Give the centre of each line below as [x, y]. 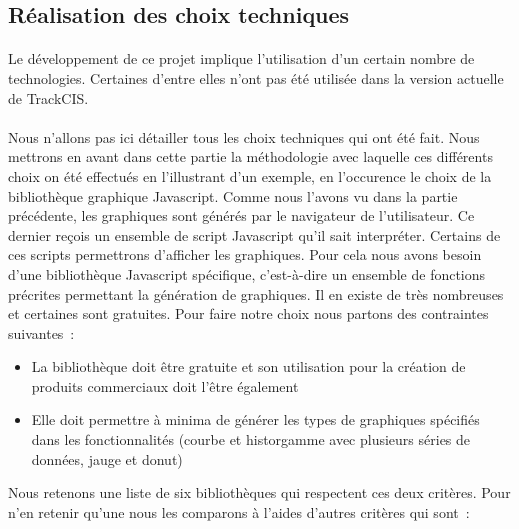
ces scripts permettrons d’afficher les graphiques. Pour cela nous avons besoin [245, 254]
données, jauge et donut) [107, 458]
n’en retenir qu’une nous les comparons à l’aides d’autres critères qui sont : [239, 511]
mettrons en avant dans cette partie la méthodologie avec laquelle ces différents [250, 156]
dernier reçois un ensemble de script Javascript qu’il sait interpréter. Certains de [254, 234]
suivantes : [41, 332]
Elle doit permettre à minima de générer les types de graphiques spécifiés [255, 419]
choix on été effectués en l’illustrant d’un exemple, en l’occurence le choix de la [250, 175]
